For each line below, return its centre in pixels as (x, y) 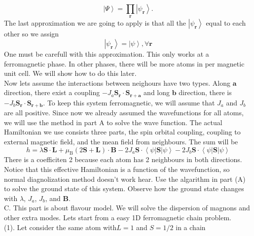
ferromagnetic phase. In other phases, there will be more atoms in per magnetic (124, 63)
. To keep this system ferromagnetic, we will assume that (129, 102)
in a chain (191, 227)
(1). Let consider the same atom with (60, 227)
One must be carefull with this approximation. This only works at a (107, 53)
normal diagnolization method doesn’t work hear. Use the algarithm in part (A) (125, 179)
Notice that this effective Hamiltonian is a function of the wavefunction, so (117, 169)
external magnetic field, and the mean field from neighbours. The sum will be (121, 142)
